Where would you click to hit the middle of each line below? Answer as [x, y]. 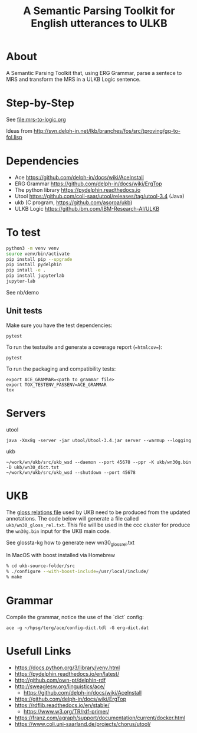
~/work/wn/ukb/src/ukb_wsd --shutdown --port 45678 [71, 472]
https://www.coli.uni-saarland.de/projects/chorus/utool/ [83, 724]
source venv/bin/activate [38, 254]
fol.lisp [14, 137]
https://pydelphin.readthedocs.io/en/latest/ [67, 673]
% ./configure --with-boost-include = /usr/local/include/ [78, 572]
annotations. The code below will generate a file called [73, 518]
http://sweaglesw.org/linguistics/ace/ [60, 686]
